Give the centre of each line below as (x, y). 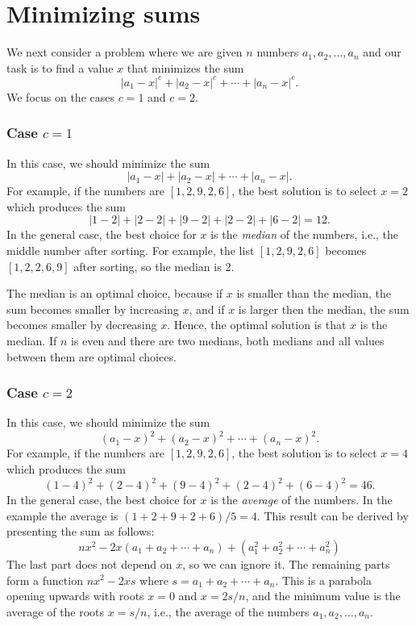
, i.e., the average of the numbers (228, 611)
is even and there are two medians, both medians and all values (227, 340)
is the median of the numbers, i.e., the (305, 234)
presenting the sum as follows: (81, 531)
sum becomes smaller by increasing (93, 309)
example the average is (62, 515)
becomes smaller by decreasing (82, 325)
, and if (207, 309)
